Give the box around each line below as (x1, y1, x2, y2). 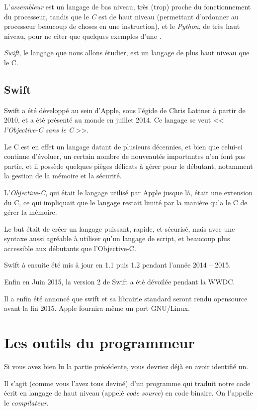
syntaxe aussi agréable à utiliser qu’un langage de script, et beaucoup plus (4, 233, 230, 244)
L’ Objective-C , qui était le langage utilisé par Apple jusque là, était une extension (4, 187, 253, 197)
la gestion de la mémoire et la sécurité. (4, 170, 122, 181)
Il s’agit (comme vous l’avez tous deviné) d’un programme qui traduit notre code (4, 378, 251, 388)
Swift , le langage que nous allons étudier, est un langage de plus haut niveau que (4, 47, 250, 58)
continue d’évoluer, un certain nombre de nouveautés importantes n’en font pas (4, 151, 246, 161)
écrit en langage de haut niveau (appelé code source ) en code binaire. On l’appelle (4, 388, 253, 398)
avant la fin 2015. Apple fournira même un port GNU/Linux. (4, 303, 190, 313)
